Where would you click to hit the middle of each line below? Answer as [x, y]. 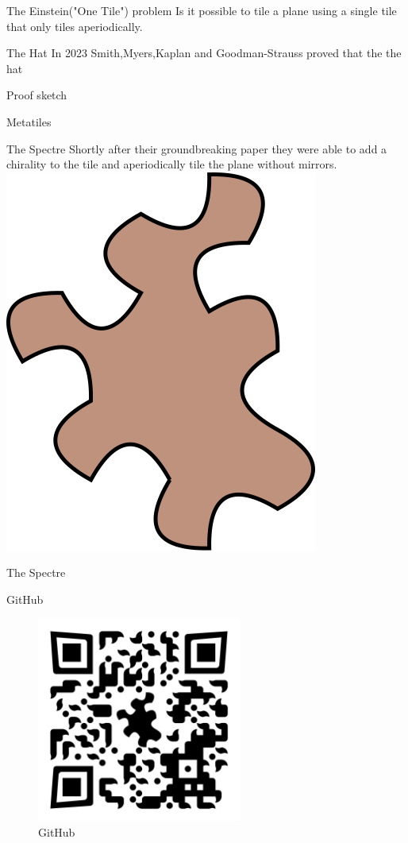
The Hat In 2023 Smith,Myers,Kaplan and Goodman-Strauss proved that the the [204, 53]
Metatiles [29, 121]
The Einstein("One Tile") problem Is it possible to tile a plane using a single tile [202, 10]
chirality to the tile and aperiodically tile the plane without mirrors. [172, 164]
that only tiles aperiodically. [75, 26]
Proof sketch [37, 95]
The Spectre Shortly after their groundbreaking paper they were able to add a [197, 148]
